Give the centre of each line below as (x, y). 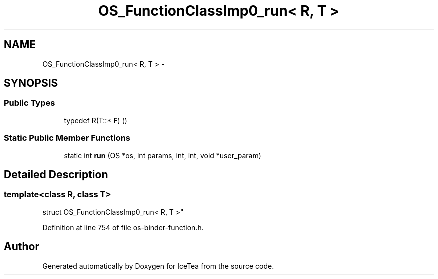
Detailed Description (56, 174)
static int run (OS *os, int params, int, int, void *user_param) (163, 155)
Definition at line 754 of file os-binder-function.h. (123, 227)
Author (22, 247)
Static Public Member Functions (67, 138)
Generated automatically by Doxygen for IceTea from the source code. (158, 266)
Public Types (30, 103)
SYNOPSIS (31, 83)
